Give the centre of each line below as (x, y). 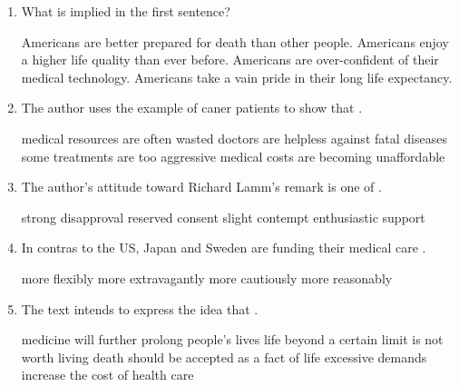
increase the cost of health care (107, 375)
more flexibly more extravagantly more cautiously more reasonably (207, 278)
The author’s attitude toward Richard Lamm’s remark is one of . (201, 187)
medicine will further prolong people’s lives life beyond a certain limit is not (232, 339)
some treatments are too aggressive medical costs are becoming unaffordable (233, 156)
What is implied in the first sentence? (126, 11)
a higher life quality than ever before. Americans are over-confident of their (230, 60)
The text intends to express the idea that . (140, 308)
